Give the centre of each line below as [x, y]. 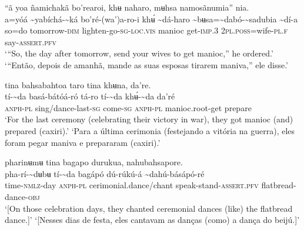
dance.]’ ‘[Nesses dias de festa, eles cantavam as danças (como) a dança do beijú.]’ [152, 220]
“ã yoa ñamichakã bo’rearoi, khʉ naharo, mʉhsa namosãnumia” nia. [127, 7]
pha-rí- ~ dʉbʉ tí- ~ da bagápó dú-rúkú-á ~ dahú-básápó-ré [105, 173]
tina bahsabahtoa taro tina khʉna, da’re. [78, 84]
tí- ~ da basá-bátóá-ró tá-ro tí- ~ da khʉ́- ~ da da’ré [90, 96]
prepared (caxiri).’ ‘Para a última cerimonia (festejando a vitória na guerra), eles [150, 130]
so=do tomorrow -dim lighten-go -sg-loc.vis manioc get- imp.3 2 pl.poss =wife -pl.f [146, 30]
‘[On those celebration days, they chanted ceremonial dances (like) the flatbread [149, 208]
